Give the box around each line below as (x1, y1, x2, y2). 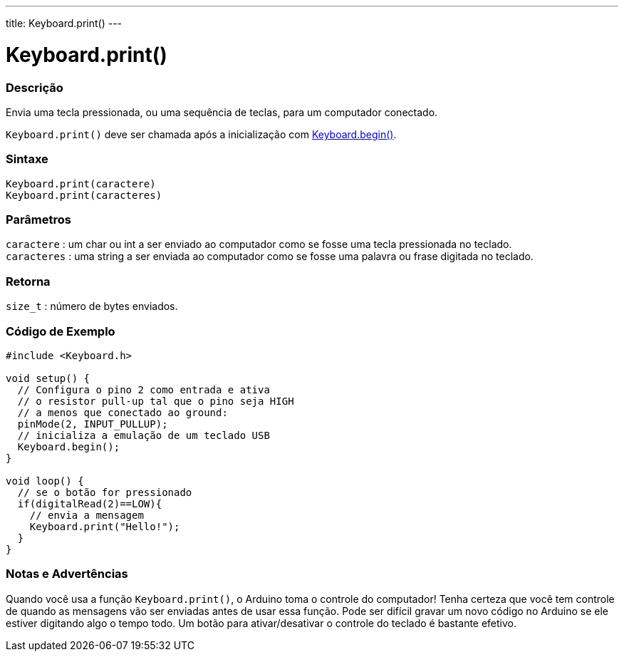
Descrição (6, 80, 63, 95)
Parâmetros (6, 212, 71, 227)
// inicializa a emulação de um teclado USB (17, 429, 270, 441)
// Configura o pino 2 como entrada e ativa (17, 383, 270, 395)
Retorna (6, 274, 51, 289)
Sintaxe (6, 152, 48, 167)
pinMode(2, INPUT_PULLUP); (17, 418, 168, 430)
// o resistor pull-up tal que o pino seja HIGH (17, 395, 294, 407)
